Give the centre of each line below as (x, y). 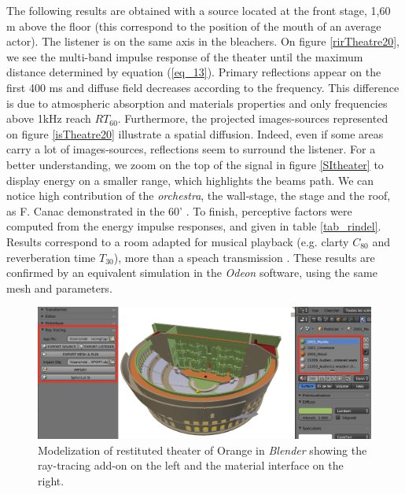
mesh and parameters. (59, 288)
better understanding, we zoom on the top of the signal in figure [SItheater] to (195, 164)
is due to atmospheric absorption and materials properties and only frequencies (197, 103)
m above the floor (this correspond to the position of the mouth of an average (194, 26)
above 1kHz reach (49, 118)
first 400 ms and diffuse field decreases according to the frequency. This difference (203, 87)
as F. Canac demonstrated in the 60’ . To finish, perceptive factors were (179, 210)
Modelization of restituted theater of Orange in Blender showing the (202, 450)
